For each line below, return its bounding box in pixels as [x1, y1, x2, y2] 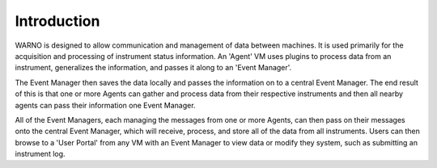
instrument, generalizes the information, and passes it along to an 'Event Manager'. [15, 63, 292, 73]
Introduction [15, 12, 100, 30]
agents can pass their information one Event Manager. [15, 100, 196, 110]
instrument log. [15, 149, 66, 159]
